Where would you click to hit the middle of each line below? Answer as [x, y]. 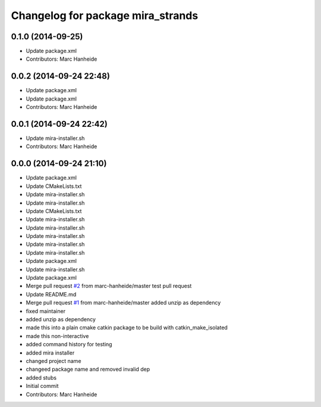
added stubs [41, 377]
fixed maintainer [45, 311]
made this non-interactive [57, 336]
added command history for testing [69, 345]
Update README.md [51, 294]
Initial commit [42, 386]
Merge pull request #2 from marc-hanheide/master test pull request [109, 286]
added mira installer [50, 353]
